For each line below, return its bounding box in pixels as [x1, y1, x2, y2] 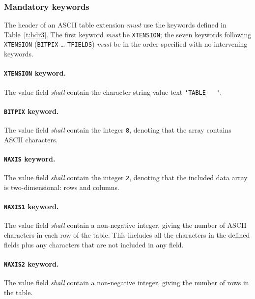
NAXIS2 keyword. [4, 258, 59, 269]
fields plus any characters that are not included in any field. [4, 239, 184, 249]
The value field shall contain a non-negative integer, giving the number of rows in [4, 277, 249, 287]
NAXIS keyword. [4, 153, 56, 163]
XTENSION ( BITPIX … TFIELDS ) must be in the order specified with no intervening [4, 39, 248, 49]
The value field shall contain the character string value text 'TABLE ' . [4, 86, 222, 97]
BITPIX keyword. [4, 106, 59, 116]
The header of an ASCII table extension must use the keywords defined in [4, 20, 227, 30]
